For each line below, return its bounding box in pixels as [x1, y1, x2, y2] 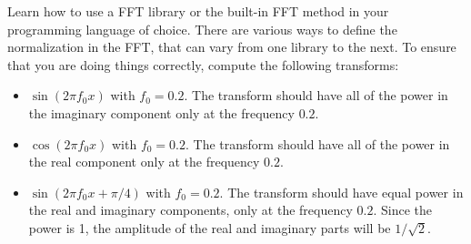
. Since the [373, 200, 432, 219]
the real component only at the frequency [28, 152, 260, 171]
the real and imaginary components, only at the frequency [28, 200, 353, 219]
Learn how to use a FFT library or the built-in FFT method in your [7, 2, 389, 20]
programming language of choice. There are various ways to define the [7, 19, 397, 38]
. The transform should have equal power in [219, 182, 464, 201]
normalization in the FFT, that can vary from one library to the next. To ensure [7, 37, 456, 56]
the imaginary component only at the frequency [28, 103, 295, 122]
